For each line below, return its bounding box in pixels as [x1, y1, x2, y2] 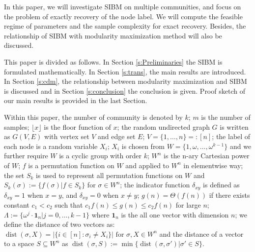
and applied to [125, 160, 170, 170]
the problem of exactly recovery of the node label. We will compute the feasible [4, 11, 243, 21]
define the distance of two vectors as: [4, 219, 115, 229]
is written [220, 121, 249, 132]
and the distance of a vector [159, 228, 244, 239]
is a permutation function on [28, 160, 114, 170]
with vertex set [44, 131, 89, 142]
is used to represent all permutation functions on [36, 170, 183, 180]
